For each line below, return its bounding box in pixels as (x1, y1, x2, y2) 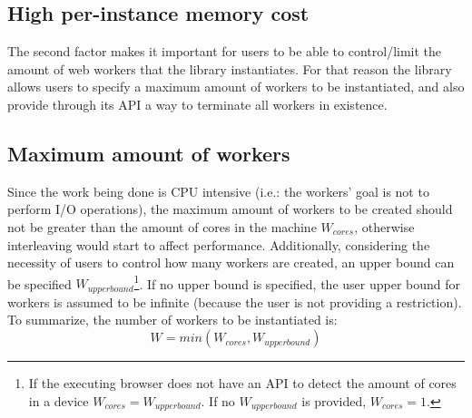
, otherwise (354, 217, 415, 236)
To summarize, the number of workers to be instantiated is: (7, 310, 338, 329)
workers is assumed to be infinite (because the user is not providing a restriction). (7, 292, 462, 311)
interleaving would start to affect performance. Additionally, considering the (7, 235, 430, 254)
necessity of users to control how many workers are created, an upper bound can (7, 253, 455, 272)
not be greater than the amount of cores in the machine (7, 217, 317, 236)
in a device (28, 391, 89, 410)
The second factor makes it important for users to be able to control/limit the (7, 42, 442, 61)
